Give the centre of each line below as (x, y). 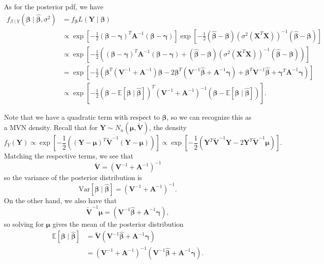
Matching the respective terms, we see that (69, 156)
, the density (168, 127)
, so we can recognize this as (209, 117)
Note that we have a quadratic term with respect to (82, 117)
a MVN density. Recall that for (51, 127)
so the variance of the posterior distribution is (73, 177)
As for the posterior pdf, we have (54, 6)
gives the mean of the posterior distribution (118, 224)
